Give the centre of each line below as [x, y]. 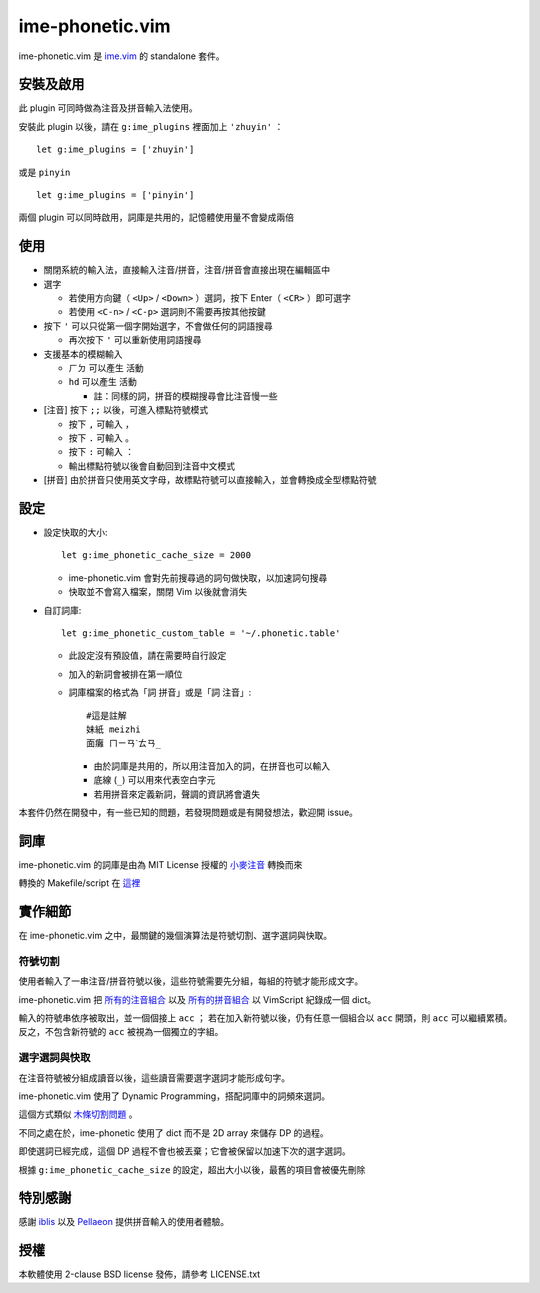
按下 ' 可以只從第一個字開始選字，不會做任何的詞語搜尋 [158, 326]
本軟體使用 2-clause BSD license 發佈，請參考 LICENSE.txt [139, 1274]
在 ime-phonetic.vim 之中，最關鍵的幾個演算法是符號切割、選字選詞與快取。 [175, 936]
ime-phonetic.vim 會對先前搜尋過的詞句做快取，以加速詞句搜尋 [198, 577]
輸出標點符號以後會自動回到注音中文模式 [151, 466]
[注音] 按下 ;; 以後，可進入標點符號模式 [126, 410]
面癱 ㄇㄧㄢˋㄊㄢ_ [124, 743]
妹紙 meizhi [114, 729]
